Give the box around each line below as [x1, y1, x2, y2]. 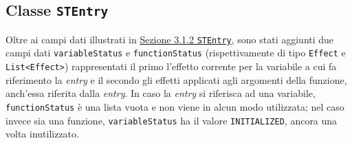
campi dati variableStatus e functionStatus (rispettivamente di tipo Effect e [5, 45, 346, 60]
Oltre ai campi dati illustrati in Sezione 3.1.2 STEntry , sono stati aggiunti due [5, 32, 334, 46]
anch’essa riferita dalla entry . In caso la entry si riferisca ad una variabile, [5, 86, 316, 100]
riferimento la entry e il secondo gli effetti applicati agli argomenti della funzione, [5, 72, 347, 87]
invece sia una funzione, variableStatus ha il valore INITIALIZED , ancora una [5, 113, 338, 127]
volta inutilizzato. [5, 126, 79, 141]
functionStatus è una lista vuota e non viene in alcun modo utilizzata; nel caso [5, 99, 344, 113]
